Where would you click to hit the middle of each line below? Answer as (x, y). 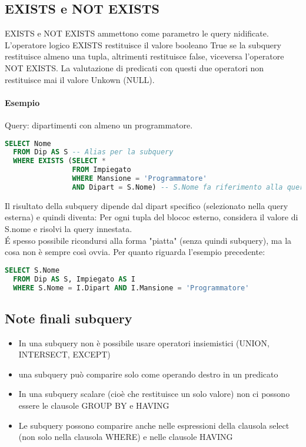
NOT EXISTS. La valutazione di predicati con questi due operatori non (134, 67)
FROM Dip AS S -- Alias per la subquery (93, 152)
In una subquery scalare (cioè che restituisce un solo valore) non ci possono (154, 394)
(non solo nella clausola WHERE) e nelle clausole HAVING (126, 437)
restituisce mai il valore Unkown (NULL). (80, 79)
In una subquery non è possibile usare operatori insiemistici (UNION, (144, 342)
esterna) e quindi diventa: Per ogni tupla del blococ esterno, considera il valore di (152, 217)
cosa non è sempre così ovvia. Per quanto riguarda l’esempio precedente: (135, 252)
